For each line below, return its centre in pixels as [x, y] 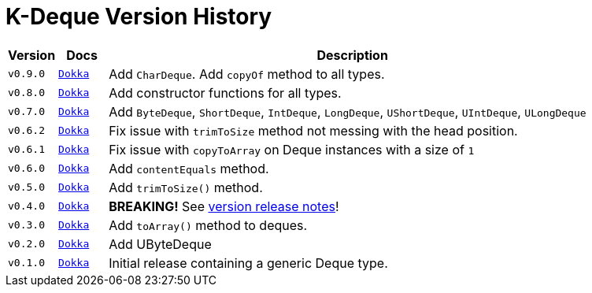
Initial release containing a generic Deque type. [248, 263]
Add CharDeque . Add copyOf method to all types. [247, 74]
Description [352, 55]
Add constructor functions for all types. [225, 93]
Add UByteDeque [160, 244]
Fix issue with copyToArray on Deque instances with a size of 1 [292, 149]
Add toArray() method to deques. [208, 225]
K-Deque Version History [139, 17]
